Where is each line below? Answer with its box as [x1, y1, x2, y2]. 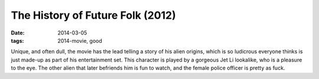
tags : [11, 37, 24, 44]
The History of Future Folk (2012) [11, 9, 177, 22]
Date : [11, 29, 25, 36]
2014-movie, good [57, 37, 103, 44]
